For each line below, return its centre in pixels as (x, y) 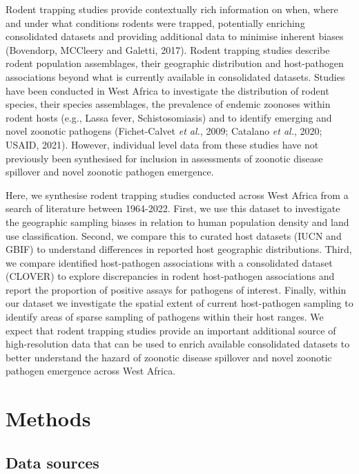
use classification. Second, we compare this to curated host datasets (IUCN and (174, 235)
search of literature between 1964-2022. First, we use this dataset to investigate (173, 208)
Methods (48, 418)
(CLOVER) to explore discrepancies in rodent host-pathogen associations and (170, 276)
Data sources (52, 462)
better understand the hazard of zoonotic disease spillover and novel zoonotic (169, 357)
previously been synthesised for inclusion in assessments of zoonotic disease (164, 158)
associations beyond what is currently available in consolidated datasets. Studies (175, 76)
